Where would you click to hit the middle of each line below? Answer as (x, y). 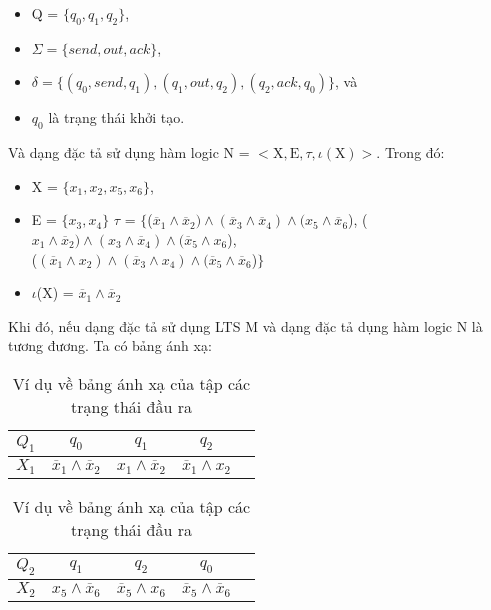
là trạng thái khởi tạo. (116, 117)
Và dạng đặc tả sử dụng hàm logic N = (129, 152)
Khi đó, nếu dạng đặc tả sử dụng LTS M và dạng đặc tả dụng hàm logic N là (245, 325)
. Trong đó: (410, 152)
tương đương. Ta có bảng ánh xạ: (110, 345)
